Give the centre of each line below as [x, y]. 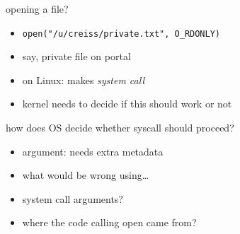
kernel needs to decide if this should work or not [127, 104]
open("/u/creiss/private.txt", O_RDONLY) [121, 34]
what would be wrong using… [86, 175]
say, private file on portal [76, 56]
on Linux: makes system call [83, 80]
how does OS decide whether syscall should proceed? [120, 128]
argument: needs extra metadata [93, 151]
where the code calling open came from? [109, 222]
